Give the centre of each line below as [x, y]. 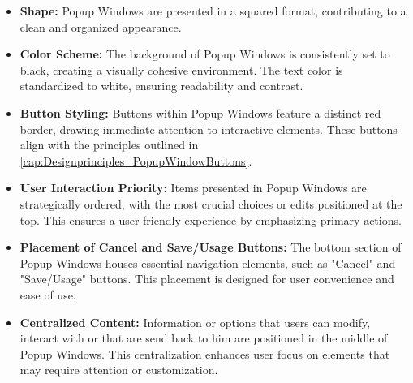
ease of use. [48, 294]
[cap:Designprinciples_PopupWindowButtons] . [136, 160]
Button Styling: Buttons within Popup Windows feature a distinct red [200, 112]
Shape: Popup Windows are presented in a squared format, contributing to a [213, 11]
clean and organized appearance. [101, 26]
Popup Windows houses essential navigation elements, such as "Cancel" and [208, 263]
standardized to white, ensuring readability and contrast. [161, 86]
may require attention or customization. [119, 370]
